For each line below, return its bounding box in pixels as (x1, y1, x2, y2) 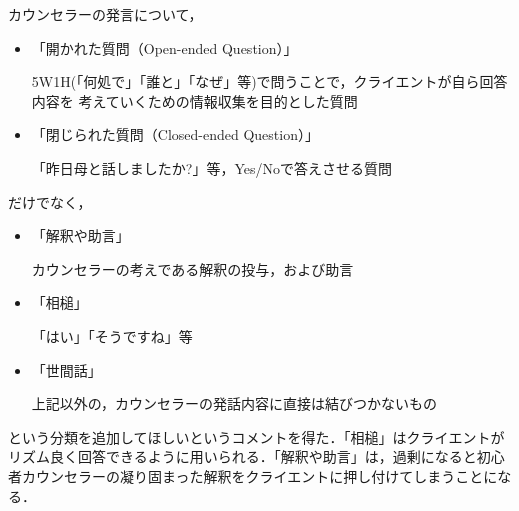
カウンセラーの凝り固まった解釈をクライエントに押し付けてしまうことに (21, 465, 498, 486)
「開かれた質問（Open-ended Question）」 (31, 37, 298, 58)
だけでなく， (8, 191, 92, 212)
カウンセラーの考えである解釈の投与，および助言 (31, 258, 354, 279)
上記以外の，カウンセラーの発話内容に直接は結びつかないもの (31, 393, 437, 414)
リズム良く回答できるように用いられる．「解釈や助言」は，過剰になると (8, 446, 477, 467)
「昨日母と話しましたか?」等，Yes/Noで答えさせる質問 (31, 157, 392, 178)
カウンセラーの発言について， (8, 4, 203, 24)
